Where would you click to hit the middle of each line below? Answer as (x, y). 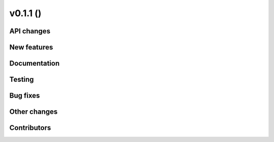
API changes (30, 31)
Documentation (35, 63)
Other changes (33, 112)
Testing (22, 80)
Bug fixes (25, 96)
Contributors (30, 128)
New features (31, 47)
